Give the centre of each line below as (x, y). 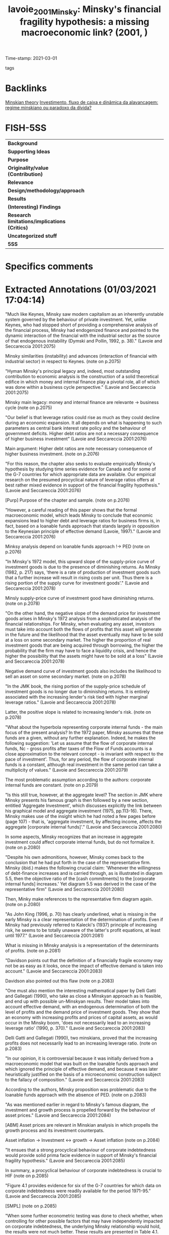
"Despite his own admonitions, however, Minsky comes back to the (75, 857)
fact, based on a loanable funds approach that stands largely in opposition (82, 526)
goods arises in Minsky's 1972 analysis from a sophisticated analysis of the (83, 619)
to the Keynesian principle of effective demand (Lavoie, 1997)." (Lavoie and (83, 531)
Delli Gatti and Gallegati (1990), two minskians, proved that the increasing (81, 1038)
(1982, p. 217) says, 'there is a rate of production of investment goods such (83, 572)
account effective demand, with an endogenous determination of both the (82, 1006)
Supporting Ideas (29, 151)
